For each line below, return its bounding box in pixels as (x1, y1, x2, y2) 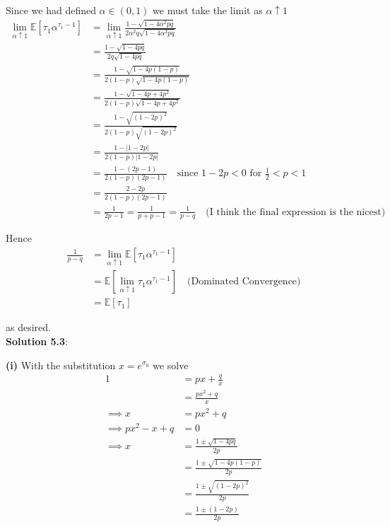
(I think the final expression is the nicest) (206, 207, 386, 217)
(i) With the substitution (6, 357, 116, 372)
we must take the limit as (153, 3, 263, 17)
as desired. (6, 320, 51, 335)
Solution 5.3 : (6, 333, 68, 348)
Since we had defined (6, 3, 96, 17)
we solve (153, 357, 189, 372)
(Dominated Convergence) (187, 277, 301, 287)
